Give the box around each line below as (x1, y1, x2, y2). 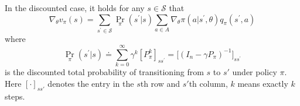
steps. (5, 90, 25, 102)
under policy (232, 66, 277, 78)
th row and (140, 77, 180, 89)
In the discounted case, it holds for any (5, 2, 145, 13)
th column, (189, 77, 228, 89)
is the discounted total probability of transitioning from (5, 66, 204, 78)
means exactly (237, 77, 288, 89)
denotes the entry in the (47, 77, 134, 89)
